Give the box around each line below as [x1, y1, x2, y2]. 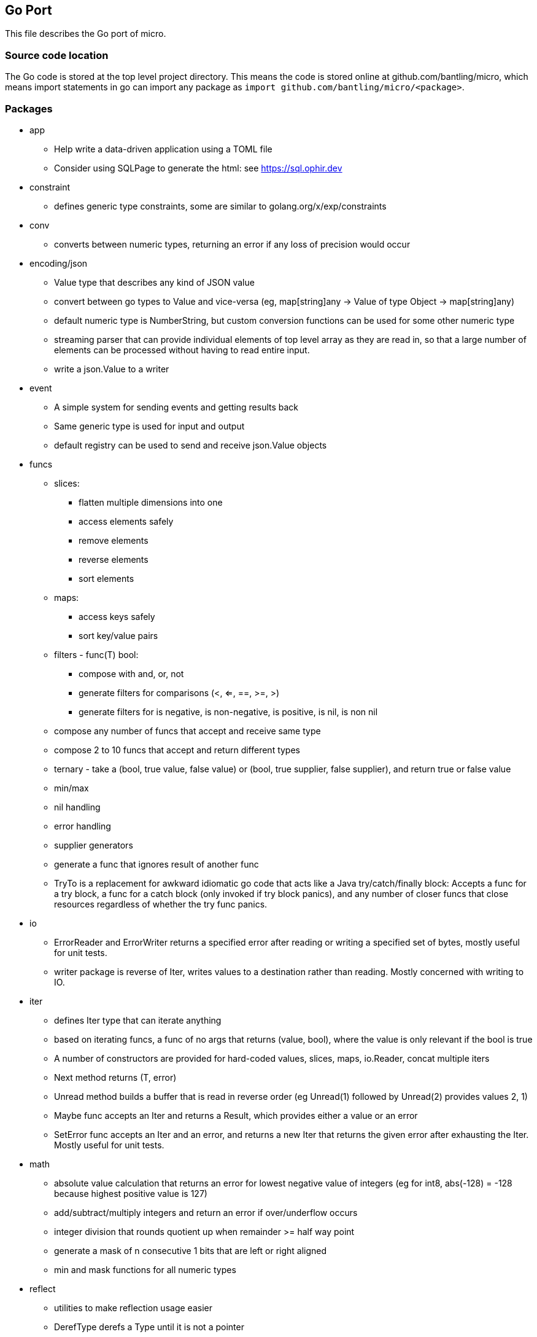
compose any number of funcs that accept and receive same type [54, 725, 321, 736]
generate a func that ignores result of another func [54, 858, 259, 869]
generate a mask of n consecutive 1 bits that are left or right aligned [54, 1245, 327, 1256]
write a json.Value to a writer [54, 363, 169, 374]
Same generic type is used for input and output [54, 420, 245, 431]
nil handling [54, 801, 101, 812]
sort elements [79, 573, 134, 584]
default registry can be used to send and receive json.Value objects [54, 439, 327, 450]
